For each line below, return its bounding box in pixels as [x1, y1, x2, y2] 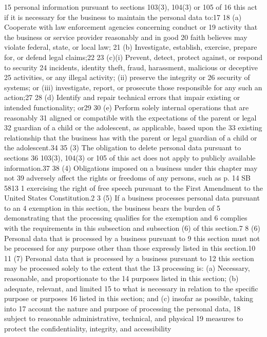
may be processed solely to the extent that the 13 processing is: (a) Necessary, [4, 263, 250, 273]
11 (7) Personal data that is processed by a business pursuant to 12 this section [4, 252, 254, 263]
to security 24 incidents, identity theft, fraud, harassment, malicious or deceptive [4, 62, 258, 72]
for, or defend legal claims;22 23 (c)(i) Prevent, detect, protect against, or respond [4, 51, 263, 62]
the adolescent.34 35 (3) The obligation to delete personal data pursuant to [4, 142, 241, 153]
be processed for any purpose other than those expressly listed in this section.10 [4, 243, 256, 253]
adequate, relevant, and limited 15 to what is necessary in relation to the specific [4, 283, 258, 293]
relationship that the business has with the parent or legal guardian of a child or [4, 132, 257, 143]
